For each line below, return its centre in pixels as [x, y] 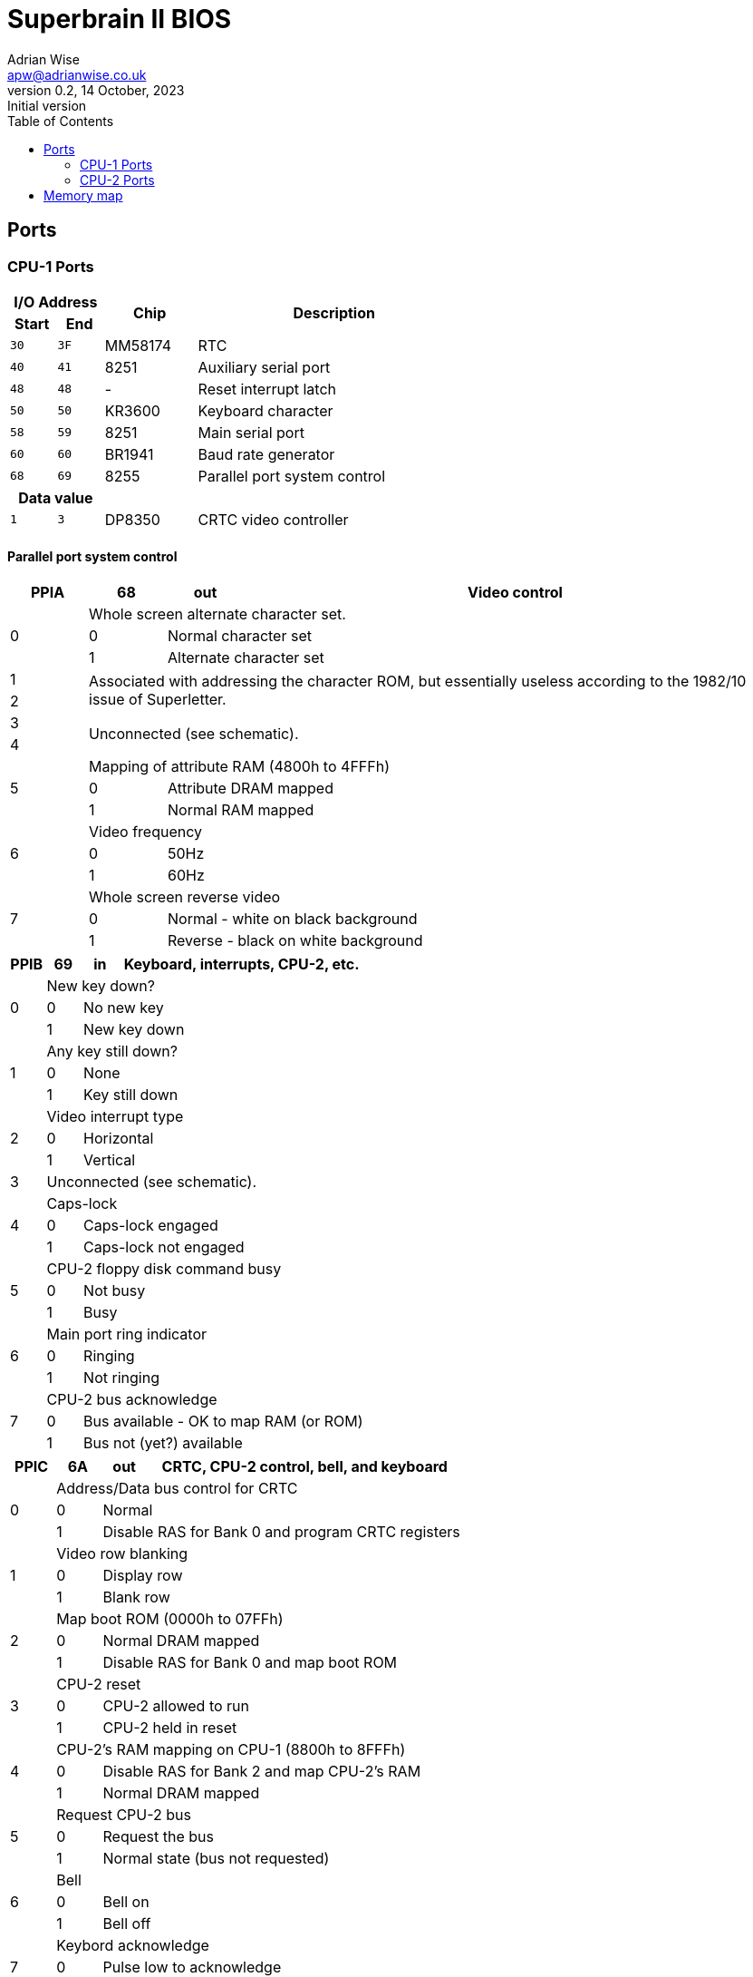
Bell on [126, 1902]
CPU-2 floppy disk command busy [164, 1269]
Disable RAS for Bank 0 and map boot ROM [250, 1663]
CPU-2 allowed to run [176, 1706]
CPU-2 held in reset [170, 1728]
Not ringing [121, 1378]
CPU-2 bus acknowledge [132, 1400]
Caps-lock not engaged [164, 1247]
